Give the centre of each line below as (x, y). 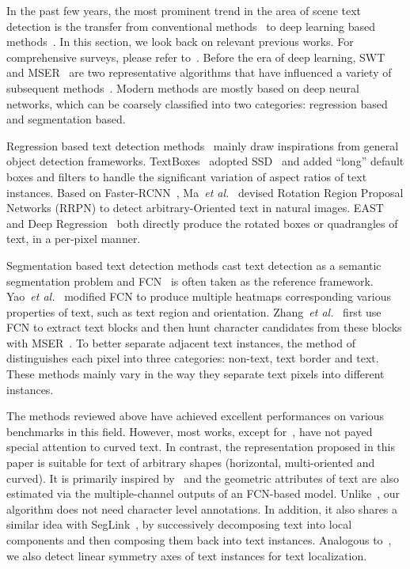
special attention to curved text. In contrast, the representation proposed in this (201, 447)
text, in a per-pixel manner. (74, 239)
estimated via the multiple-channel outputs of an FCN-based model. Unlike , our (203, 493)
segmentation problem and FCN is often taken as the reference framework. (190, 281)
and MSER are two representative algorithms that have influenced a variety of (199, 72)
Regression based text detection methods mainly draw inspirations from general (203, 145)
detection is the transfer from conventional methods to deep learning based (191, 26)
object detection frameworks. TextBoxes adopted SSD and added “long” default (205, 161)
